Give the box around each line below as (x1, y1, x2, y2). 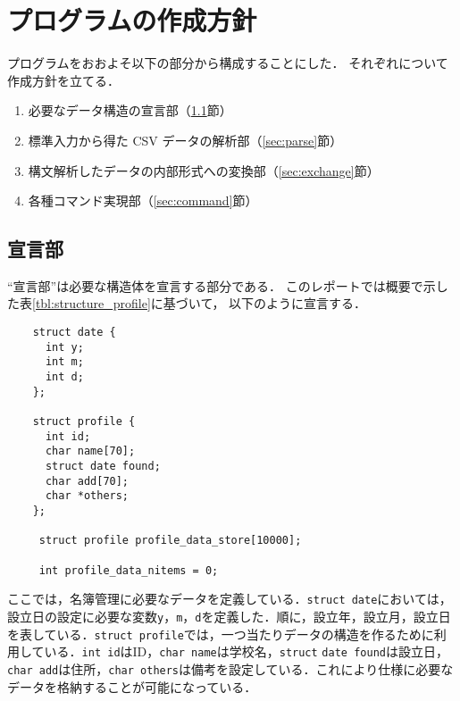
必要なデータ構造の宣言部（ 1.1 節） (28, 101, 232, 120)
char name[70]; (45, 445, 136, 458)
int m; (45, 355, 84, 369)
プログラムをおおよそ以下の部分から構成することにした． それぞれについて (7, 54, 448, 72)
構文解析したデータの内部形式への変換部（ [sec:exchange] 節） (28, 161, 380, 179)
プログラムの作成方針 (7, 2, 257, 38)
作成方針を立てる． (7, 71, 120, 89)
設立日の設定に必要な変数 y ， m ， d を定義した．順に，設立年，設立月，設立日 (7, 606, 451, 625)
